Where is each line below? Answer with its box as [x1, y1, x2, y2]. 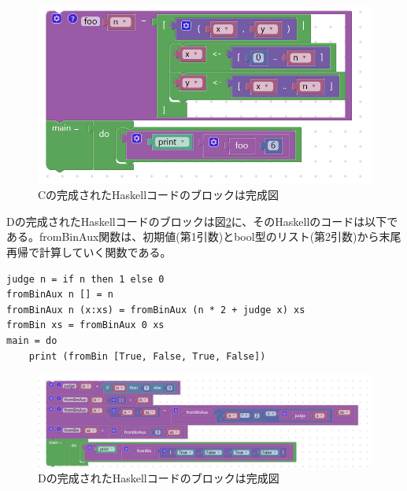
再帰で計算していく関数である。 [6, 244, 172, 260]
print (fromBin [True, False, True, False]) [28, 350, 266, 362]
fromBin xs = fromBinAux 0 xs [6, 319, 165, 331]
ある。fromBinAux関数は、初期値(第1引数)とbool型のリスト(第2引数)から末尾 [6, 228, 401, 245]
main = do [6, 334, 57, 346]
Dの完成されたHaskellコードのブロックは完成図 [38, 470, 279, 486]
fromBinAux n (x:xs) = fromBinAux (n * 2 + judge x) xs [6, 304, 305, 316]
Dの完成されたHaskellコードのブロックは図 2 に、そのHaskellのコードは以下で [6, 212, 398, 229]
